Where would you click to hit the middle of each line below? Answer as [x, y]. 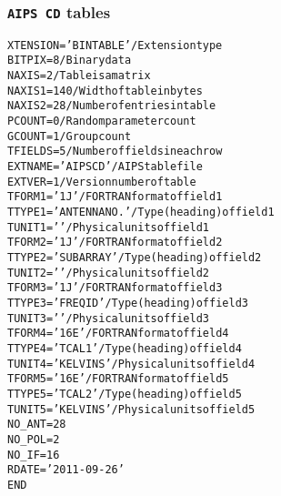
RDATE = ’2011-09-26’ [66, 470]
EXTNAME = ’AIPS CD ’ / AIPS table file [105, 167]
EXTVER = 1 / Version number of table [102, 182]
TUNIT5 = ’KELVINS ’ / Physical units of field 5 [131, 409]
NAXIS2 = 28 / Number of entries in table [112, 106]
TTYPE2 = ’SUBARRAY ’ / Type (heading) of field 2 [135, 257]
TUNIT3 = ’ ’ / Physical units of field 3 [109, 318]
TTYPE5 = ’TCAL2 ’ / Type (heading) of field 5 [125, 394]
